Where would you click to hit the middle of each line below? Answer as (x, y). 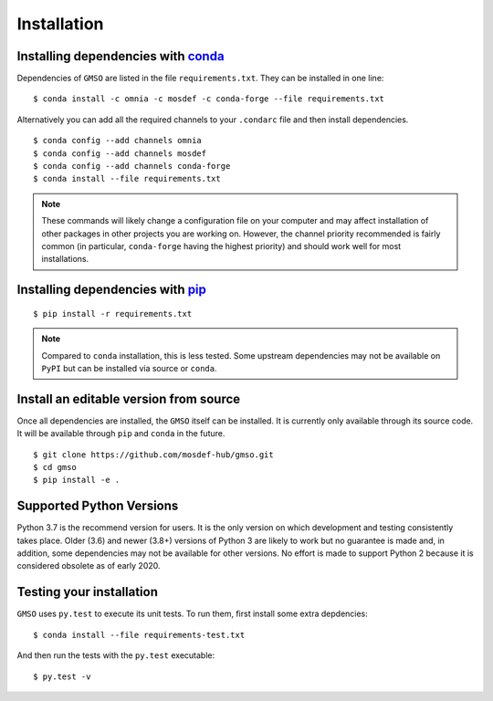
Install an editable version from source (129, 398)
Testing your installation (88, 592)
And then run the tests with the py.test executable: (116, 655)
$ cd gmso (55, 467)
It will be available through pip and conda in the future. (121, 434)
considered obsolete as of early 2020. (89, 566)
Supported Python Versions (98, 506)
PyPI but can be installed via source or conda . (129, 368)
